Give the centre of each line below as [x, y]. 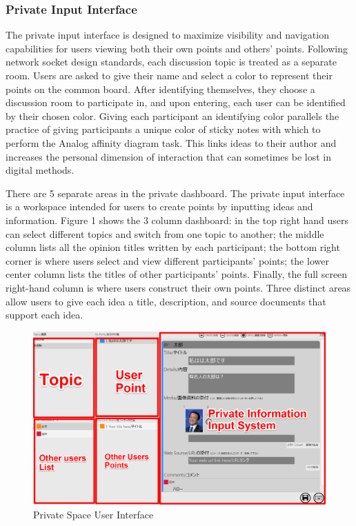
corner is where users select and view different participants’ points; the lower [167, 260]
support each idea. [44, 315]
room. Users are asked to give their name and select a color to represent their [169, 75]
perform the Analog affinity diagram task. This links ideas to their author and [171, 142]
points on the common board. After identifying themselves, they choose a [160, 89]
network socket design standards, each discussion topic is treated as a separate [171, 62]
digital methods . [40, 170]
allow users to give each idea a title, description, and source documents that [166, 301]
